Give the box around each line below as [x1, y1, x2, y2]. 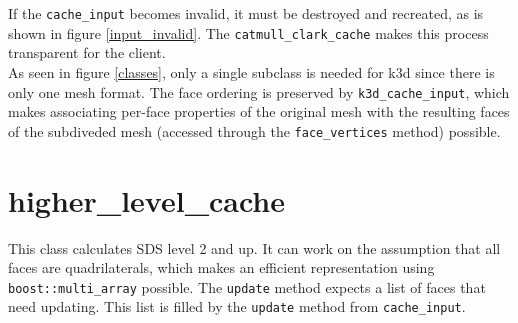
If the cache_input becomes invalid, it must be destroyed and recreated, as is [8, 3, 484, 23]
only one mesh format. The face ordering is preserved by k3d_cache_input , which [8, 81, 510, 102]
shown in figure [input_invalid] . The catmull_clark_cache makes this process [8, 22, 489, 43]
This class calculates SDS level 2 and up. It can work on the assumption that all [8, 237, 501, 258]
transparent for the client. [8, 42, 166, 63]
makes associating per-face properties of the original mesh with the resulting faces [8, 101, 510, 122]
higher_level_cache [8, 179, 286, 220]
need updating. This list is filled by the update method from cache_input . [8, 296, 466, 317]
